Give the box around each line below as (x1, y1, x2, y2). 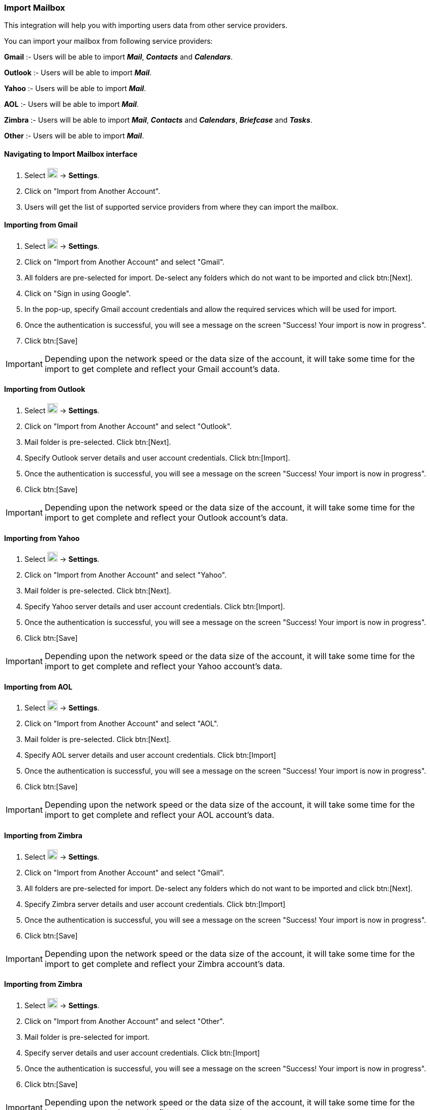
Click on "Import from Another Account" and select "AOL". (24, 719, 219, 728)
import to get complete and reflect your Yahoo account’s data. (44, 661, 282, 672)
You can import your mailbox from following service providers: (4, 37, 213, 46)
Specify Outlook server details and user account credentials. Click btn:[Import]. (24, 453, 290, 463)
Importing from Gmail (4, 220, 78, 230)
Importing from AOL (4, 682, 73, 691)
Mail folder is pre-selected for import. (24, 1032, 150, 1041)
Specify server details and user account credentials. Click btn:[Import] (24, 1048, 260, 1057)
